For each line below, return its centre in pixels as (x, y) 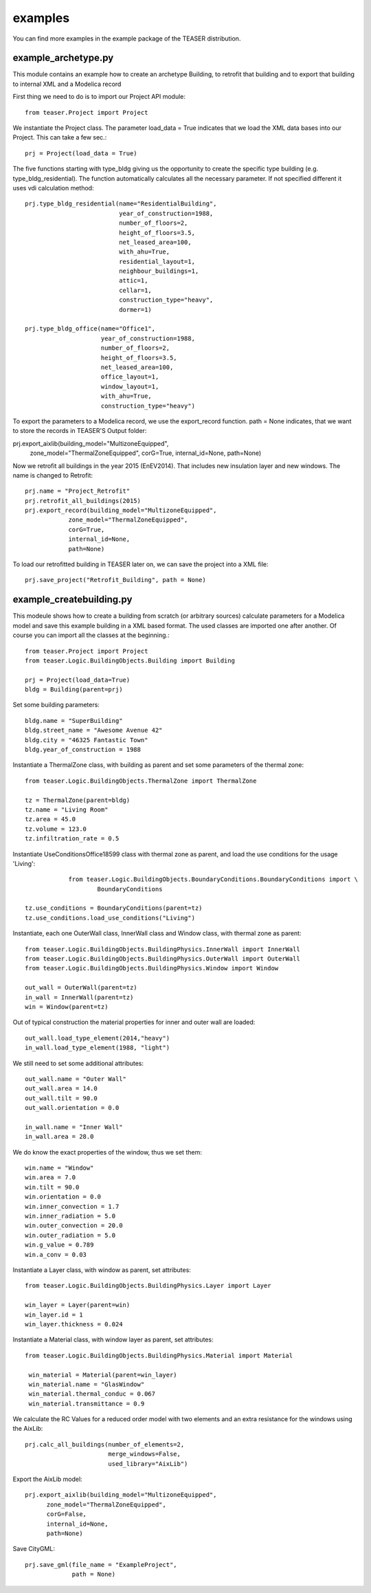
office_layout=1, (130, 377)
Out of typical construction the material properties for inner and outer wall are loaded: (134, 1022)
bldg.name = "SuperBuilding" (74, 721)
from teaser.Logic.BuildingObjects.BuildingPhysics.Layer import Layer (148, 1286)
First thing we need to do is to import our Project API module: (99, 97)
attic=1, (134, 281)
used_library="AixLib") (148, 1463)
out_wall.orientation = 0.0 (72, 1108)
